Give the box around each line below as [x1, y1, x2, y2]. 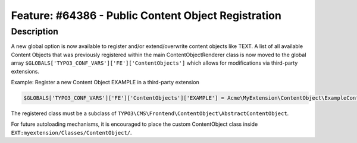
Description [11, 26, 59, 37]
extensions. [11, 68, 40, 75]
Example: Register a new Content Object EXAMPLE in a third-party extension [11, 78, 199, 85]
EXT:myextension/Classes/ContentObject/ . [11, 129, 132, 136]
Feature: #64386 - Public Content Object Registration [11, 9, 282, 22]
